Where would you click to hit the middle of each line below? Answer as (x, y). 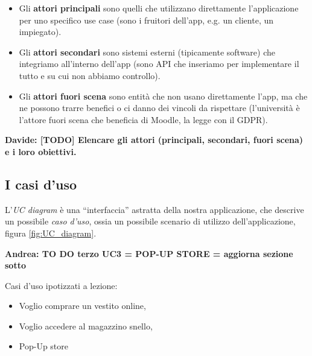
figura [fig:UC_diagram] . (51, 233)
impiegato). (40, 32)
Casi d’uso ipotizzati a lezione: (61, 285)
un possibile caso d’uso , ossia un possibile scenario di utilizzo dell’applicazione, (150, 221)
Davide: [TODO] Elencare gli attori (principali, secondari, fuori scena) (154, 140)
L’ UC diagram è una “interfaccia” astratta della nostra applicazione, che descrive (154, 209)
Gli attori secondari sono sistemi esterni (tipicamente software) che (147, 52)
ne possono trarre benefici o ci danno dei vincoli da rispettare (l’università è (159, 108)
